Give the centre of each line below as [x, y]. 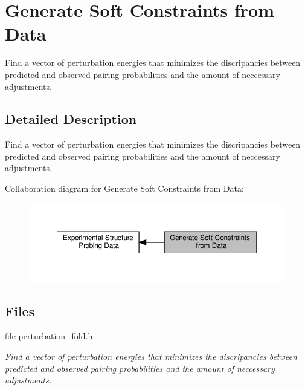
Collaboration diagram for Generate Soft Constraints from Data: [124, 188]
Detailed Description [71, 119]
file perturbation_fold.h [49, 336]
